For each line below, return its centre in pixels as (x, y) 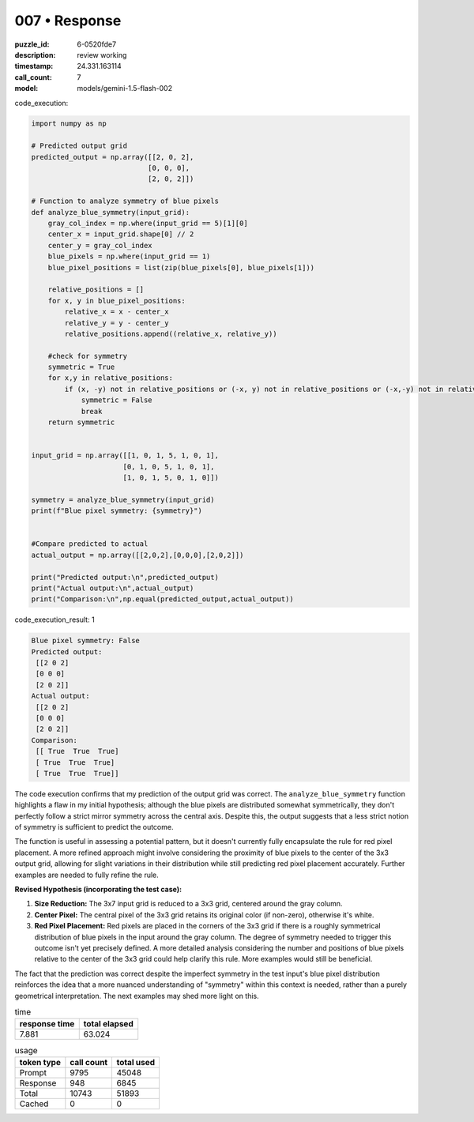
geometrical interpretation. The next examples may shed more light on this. (137, 996)
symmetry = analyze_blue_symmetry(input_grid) (123, 499)
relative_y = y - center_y (117, 323)
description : (35, 55)
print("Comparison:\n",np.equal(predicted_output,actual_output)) (162, 599)
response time (47, 1024)
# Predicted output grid (79, 146)
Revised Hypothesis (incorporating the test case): (98, 890)
